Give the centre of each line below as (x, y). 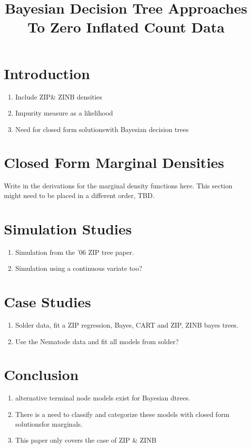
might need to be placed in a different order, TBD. (79, 195)
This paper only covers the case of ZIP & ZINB (86, 440)
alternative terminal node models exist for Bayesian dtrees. (103, 398)
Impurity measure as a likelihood (64, 113)
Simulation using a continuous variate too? (79, 268)
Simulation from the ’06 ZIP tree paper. (75, 252)
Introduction (47, 73)
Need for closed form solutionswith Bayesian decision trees (102, 129)
